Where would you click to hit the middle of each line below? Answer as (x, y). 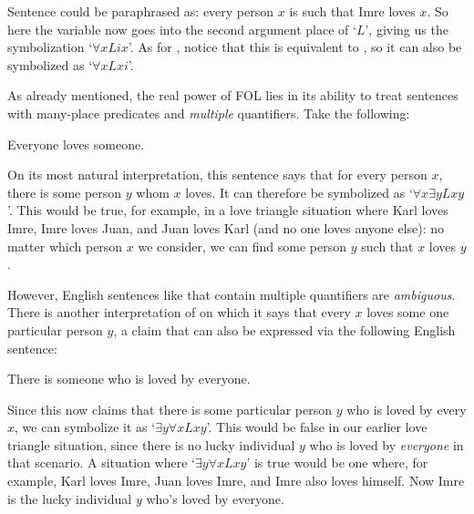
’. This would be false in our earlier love (317, 427)
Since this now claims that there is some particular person (170, 409)
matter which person (65, 246)
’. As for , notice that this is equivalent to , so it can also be (295, 47)
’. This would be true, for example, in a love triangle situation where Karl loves (228, 210)
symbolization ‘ (50, 47)
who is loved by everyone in (386, 444)
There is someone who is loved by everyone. (129, 379)
